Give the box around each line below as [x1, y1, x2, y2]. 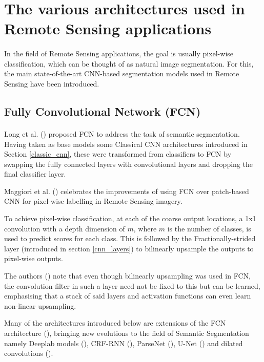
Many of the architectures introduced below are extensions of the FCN [4, 317, 226, 328]
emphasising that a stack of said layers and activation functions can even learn [4, 290, 251, 301]
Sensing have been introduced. [4, 78, 99, 89]
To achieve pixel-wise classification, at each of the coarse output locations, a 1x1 [4, 213, 256, 224]
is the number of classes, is [167, 223, 251, 233]
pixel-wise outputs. [4, 253, 63, 264]
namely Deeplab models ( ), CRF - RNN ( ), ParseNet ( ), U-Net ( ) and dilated [4, 337, 243, 348]
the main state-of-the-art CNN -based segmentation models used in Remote [4, 68, 239, 79]
